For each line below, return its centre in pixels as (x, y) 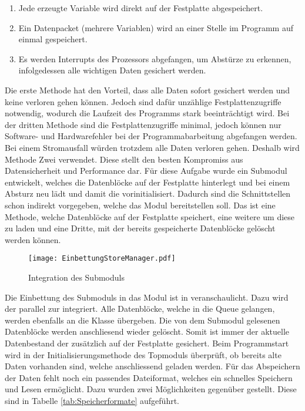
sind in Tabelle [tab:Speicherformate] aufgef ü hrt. (92, 400)
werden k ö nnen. (33, 239)
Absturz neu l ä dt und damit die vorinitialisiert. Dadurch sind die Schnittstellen (148, 193)
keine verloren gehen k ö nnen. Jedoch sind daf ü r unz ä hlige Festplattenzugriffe (143, 101)
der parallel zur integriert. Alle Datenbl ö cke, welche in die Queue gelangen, (140, 309)
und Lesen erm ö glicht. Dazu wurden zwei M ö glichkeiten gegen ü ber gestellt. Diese (151, 389)
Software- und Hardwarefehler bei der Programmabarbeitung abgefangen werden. (151, 136)
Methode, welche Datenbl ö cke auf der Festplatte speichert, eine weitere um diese (150, 216)
